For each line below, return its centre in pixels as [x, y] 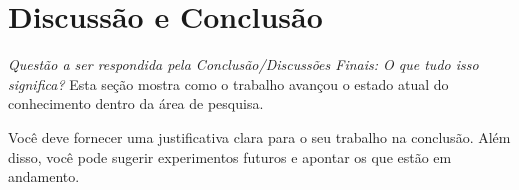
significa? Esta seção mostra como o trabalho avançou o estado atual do [228, 83]
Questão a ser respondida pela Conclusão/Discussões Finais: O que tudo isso [243, 64]
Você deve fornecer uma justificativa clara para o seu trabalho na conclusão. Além [259, 136]
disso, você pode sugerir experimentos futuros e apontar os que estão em [230, 156]
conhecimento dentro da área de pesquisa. [136, 103]
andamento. [44, 176]
